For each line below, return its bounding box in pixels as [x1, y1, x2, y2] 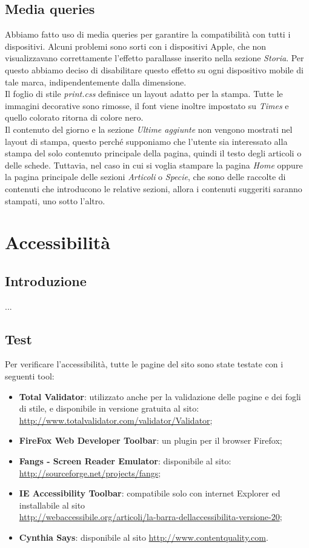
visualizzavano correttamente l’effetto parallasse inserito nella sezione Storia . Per [5, 52, 304, 64]
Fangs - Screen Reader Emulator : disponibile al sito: [19, 455, 231, 467]
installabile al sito [19, 498, 85, 511]
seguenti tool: [5, 370, 55, 383]
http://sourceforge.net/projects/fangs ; [19, 466, 161, 479]
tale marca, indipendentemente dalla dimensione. [5, 75, 187, 88]
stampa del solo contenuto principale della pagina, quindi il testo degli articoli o [5, 147, 302, 159]
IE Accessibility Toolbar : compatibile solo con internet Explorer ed [19, 487, 281, 500]
